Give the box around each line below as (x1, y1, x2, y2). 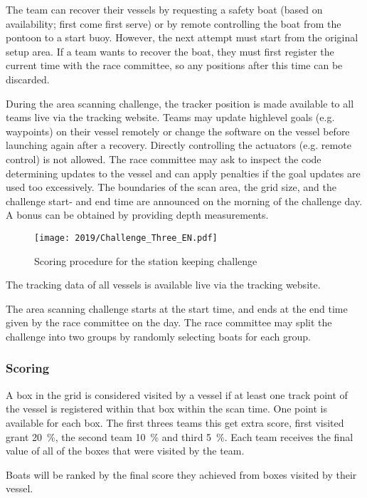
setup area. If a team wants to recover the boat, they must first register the (6, 43, 334, 58)
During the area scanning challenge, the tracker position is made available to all (6, 95, 354, 110)
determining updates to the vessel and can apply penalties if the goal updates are (6, 165, 361, 180)
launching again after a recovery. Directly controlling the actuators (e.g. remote (6, 138, 351, 152)
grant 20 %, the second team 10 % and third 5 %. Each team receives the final (6, 429, 353, 444)
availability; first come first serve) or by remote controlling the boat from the (6, 16, 341, 31)
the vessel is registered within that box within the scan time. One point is (6, 401, 328, 416)
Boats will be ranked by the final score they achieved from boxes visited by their (6, 467, 357, 482)
